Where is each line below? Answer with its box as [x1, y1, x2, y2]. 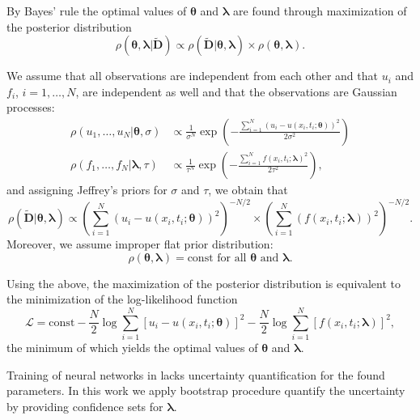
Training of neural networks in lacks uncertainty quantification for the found [6, 366, 385, 383]
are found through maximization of [233, 2, 407, 19]
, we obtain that [208, 181, 288, 198]
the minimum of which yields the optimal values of [6, 339, 258, 356]
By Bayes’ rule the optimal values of [6, 2, 187, 19]
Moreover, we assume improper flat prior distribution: [6, 235, 274, 252]
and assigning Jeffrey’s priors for [6, 181, 168, 198]
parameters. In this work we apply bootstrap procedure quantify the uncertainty [6, 382, 405, 399]
